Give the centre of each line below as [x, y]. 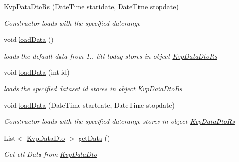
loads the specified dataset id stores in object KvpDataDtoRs [93, 88]
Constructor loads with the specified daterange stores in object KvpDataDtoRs [119, 121]
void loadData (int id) [37, 72]
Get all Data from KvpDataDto [50, 154]
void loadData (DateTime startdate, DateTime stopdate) [90, 105]
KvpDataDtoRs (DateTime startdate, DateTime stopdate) [91, 6]
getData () [94, 137]
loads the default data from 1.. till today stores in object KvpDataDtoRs [110, 55]
